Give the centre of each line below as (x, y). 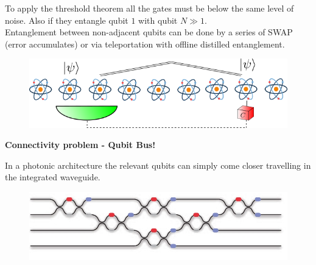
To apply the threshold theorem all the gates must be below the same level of (149, 8)
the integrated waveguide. (53, 177)
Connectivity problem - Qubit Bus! (80, 145)
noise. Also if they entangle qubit (67, 20)
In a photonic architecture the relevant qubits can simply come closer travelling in (158, 165)
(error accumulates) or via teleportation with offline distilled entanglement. (145, 44)
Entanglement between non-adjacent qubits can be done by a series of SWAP (149, 32)
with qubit (158, 20)
